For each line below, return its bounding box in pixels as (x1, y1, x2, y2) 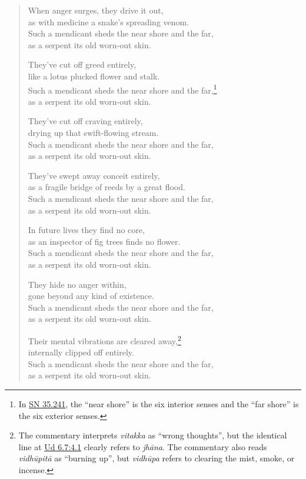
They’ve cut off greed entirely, (28, 58, 137, 71)
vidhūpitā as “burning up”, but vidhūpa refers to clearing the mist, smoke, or (18, 452, 295, 464)
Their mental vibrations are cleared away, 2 (28, 332, 181, 347)
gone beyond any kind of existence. (28, 290, 154, 302)
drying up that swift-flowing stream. (28, 127, 159, 138)
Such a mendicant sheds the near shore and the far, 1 (28, 82, 217, 96)
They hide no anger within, (28, 278, 127, 290)
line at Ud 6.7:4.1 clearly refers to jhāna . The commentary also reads (18, 440, 267, 453)
